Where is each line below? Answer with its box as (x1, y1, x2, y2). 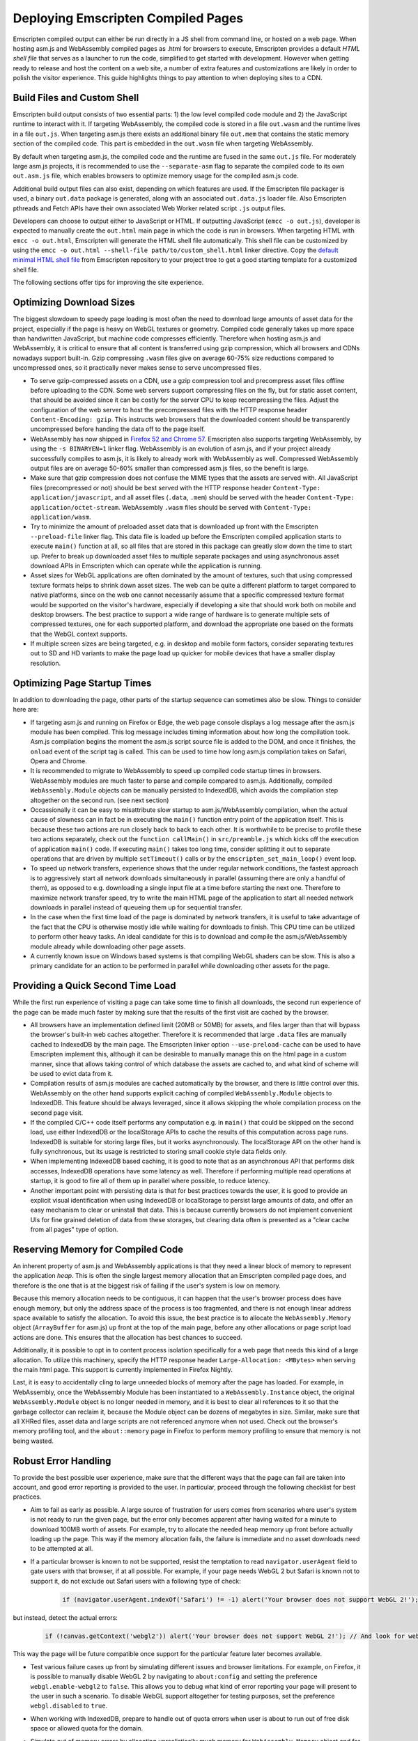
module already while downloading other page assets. (30, 942, 186, 951)
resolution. (30, 659, 61, 667)
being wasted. (13, 1437, 54, 1445)
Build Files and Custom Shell (13, 91, 139, 104)
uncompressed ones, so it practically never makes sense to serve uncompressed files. (13, 364, 261, 372)
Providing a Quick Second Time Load (13, 980, 176, 992)
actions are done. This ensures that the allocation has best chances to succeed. (13, 1333, 243, 1341)
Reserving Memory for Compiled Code (13, 1244, 184, 1255)
